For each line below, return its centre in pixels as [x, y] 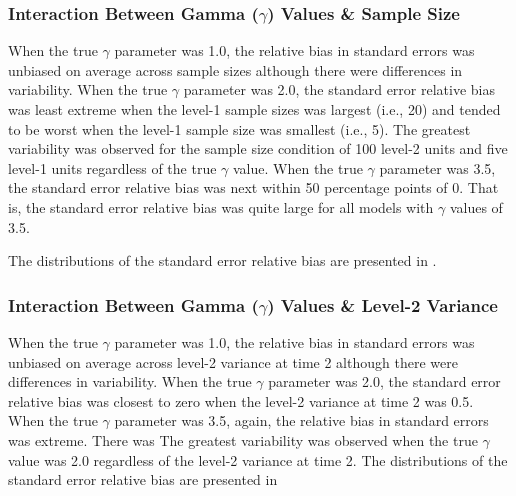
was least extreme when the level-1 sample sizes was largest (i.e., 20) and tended [254, 109]
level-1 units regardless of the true [112, 167]
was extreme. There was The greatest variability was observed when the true [243, 439]
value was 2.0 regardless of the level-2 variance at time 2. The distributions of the [258, 459]
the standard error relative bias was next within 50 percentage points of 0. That [253, 187]
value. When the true [297, 167]
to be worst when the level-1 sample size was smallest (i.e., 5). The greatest [239, 128]
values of [476, 206]
